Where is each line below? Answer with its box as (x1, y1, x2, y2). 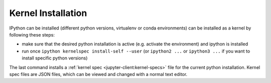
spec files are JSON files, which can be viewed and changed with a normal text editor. (9, 71, 188, 77)
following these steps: (9, 31, 55, 37)
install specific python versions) (22, 55, 88, 61)
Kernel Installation (9, 7, 87, 18)
